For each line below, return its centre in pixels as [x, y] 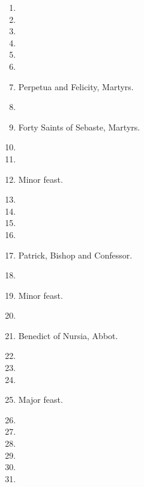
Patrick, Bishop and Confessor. [75, 255]
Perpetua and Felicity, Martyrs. [76, 86]
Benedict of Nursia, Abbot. [68, 335]
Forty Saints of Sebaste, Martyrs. [79, 127]
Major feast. [40, 400]
